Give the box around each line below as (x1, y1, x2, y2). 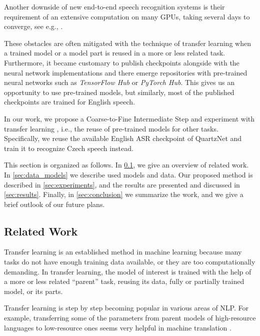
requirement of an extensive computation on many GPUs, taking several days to (4, 11, 250, 21)
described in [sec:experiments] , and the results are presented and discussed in (4, 179, 240, 189)
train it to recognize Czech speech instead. (4, 142, 133, 153)
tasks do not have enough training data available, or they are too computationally (4, 256, 255, 267)
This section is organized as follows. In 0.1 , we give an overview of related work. (4, 159, 249, 170)
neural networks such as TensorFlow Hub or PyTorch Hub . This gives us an (4, 77, 234, 87)
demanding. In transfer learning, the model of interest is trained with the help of (4, 266, 251, 276)
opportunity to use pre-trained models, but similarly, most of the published (4, 86, 234, 97)
